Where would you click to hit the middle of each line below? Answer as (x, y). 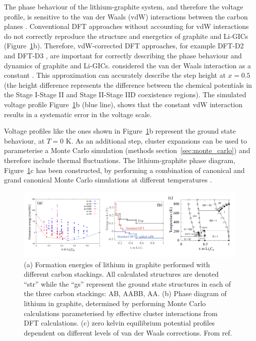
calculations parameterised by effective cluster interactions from (121, 313)
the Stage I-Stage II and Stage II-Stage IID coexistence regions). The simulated (125, 94)
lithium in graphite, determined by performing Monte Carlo (115, 303)
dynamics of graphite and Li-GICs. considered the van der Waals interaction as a (128, 65)
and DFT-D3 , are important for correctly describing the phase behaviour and (123, 55)
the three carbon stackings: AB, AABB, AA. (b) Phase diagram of (125, 293)
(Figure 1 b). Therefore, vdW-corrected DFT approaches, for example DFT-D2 (124, 46)
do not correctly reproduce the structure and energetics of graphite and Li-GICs (126, 36)
